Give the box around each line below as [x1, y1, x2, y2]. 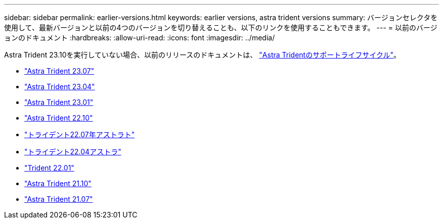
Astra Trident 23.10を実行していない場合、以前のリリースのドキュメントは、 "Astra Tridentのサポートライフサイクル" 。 [4, 50, 401, 59]
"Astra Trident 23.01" [24, 98, 94, 106]
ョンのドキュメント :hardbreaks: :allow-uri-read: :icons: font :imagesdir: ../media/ [4, 33, 275, 42]
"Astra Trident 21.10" [24, 179, 92, 188]
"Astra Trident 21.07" [24, 195, 93, 203]
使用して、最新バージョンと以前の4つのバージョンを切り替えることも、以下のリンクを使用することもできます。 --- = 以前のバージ [4, 23, 437, 32]
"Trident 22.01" [24, 163, 74, 172]
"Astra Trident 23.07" [24, 67, 95, 75]
